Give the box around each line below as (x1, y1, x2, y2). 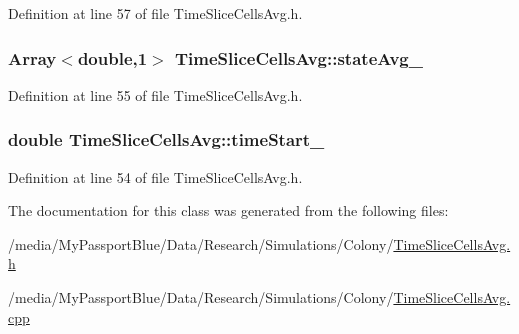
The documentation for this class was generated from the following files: (8, 200, 449, 221)
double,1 (77, 45, 148, 70)
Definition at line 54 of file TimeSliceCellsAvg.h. (8, 166, 303, 187)
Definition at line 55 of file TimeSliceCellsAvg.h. (8, 84, 303, 105)
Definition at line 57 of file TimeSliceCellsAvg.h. (8, 3, 303, 23)
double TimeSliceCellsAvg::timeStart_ (8, 127, 325, 152)
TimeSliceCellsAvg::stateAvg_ (175, 45, 423, 70)
